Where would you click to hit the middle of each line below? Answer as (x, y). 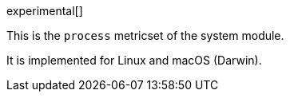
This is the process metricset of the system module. (145, 35)
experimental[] (45, 11)
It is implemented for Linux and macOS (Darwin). (134, 60)
